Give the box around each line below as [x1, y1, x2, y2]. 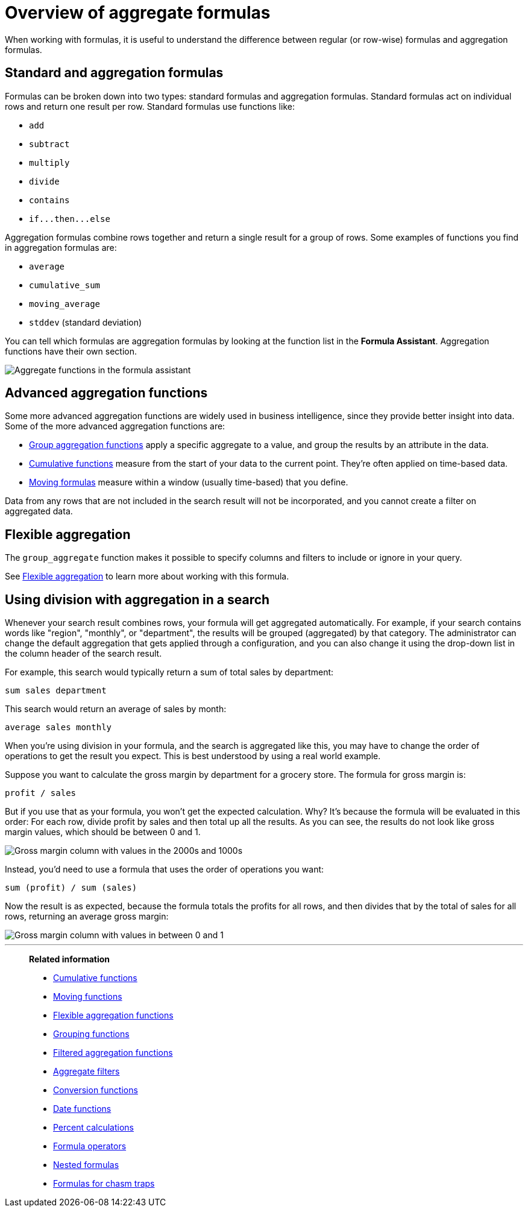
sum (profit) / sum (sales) [5, 883, 137, 893]
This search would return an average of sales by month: [5, 704, 227, 715]
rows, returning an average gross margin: [5, 911, 169, 922]
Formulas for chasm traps [53, 1178, 155, 1189]
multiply [29, 157, 70, 168]
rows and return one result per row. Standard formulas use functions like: [5, 101, 295, 112]
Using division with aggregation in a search [5, 592, 270, 607]
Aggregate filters [53, 1066, 120, 1077]
